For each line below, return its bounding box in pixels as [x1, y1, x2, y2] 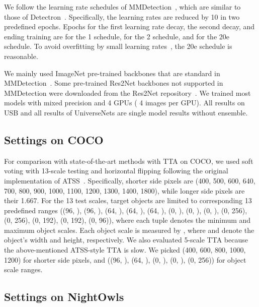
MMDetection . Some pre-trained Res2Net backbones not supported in [4, 78, 223, 88]
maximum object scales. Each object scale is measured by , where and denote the [4, 224, 254, 235]
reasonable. [4, 50, 38, 61]
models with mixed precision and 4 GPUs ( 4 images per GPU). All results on [4, 97, 245, 108]
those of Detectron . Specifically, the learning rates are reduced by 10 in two [4, 11, 240, 22]
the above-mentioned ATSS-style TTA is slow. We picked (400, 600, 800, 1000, [4, 244, 246, 255]
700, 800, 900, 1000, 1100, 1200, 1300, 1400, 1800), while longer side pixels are [4, 185, 245, 196]
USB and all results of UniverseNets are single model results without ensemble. [4, 107, 248, 117]
